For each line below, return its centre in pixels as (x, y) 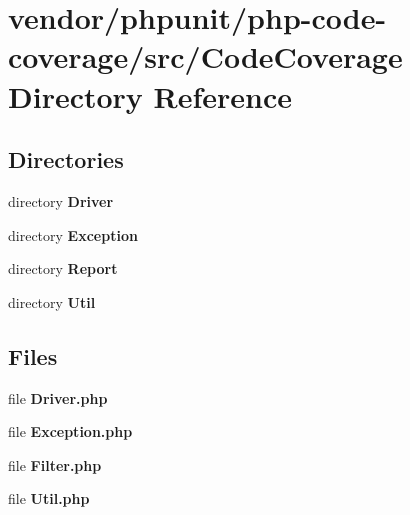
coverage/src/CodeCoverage (205, 56)
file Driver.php (58, 397)
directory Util (52, 301)
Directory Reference (150, 95)
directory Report (63, 268)
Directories (66, 159)
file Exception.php (70, 431)
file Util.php (49, 498)
